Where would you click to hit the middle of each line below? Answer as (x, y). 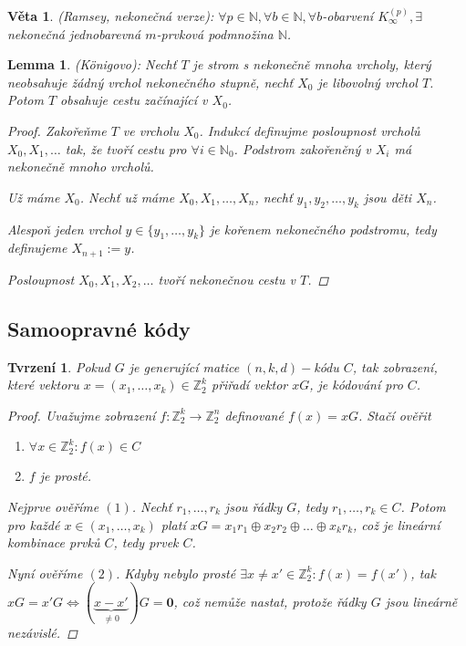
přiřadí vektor (250, 385)
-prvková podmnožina (215, 33)
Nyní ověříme (45, 573)
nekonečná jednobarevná (74, 33)
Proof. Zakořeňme (57, 130)
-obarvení (348, 16)
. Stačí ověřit (394, 415)
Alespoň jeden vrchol (64, 229)
